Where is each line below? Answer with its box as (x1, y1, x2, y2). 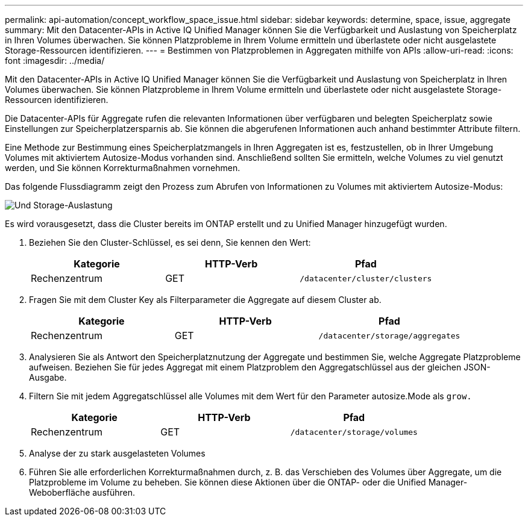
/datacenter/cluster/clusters (300, 273, 432, 283)
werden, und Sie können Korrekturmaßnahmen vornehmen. (5, 163, 240, 173)
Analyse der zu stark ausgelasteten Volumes (29, 448, 206, 458)
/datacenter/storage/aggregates (318, 331, 460, 340)
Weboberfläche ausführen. (29, 487, 136, 498)
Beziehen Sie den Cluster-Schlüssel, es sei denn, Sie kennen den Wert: (29, 237, 311, 248)
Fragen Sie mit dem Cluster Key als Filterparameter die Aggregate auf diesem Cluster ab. (29, 295, 382, 305)
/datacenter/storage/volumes (290, 427, 418, 437)
